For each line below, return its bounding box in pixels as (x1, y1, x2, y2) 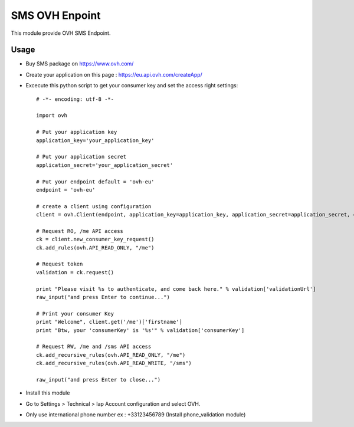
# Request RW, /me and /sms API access (36, 343, 152, 350)
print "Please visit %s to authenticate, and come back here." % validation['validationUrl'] (36, 285, 316, 292)
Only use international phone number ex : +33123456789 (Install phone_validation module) (25, 411, 246, 418)
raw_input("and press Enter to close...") (36, 376, 161, 383)
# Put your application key (36, 129, 117, 136)
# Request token (36, 261, 83, 268)
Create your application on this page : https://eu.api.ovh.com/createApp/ (25, 71, 203, 78)
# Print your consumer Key (36, 310, 114, 317)
